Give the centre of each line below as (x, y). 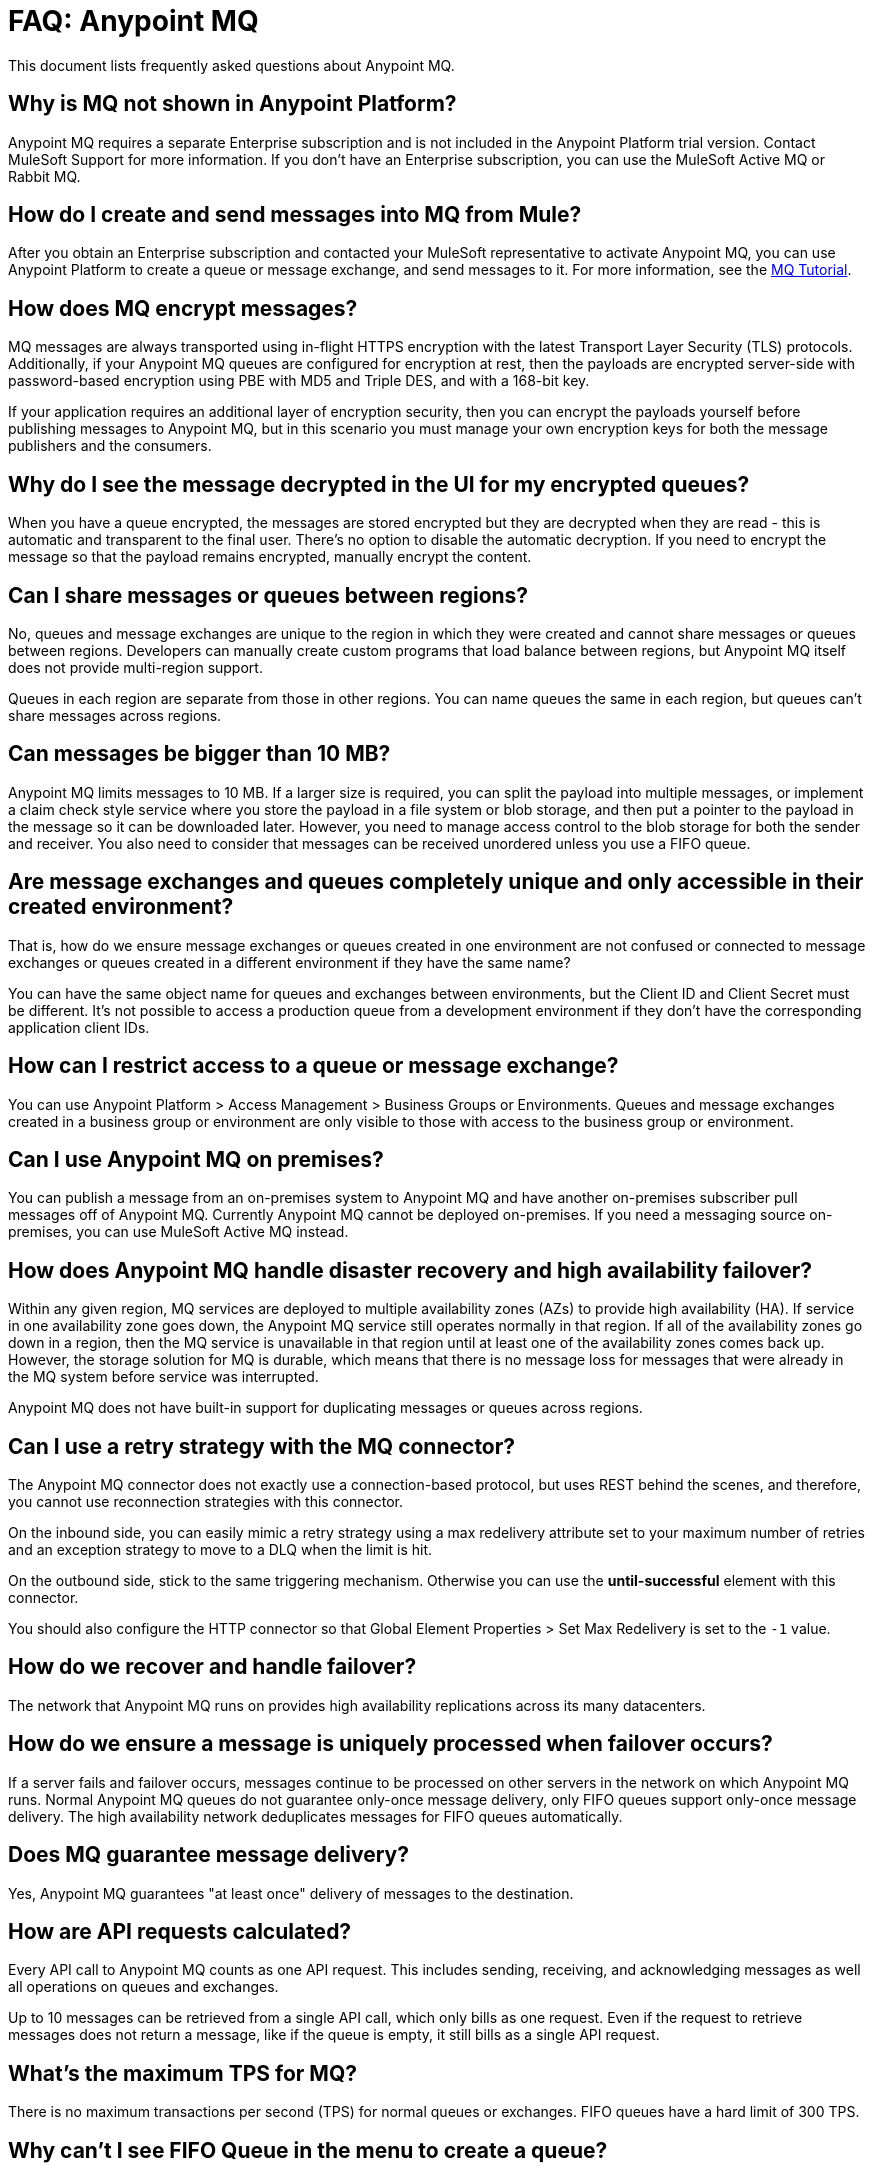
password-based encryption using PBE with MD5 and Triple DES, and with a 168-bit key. (299, 381)
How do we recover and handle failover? (212, 1667)
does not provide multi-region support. (135, 667)
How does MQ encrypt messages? (183, 308)
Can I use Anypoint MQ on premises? (196, 1159)
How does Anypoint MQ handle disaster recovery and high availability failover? (410, 1270)
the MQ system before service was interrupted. (163, 1377)
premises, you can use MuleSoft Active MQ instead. (178, 1232)
